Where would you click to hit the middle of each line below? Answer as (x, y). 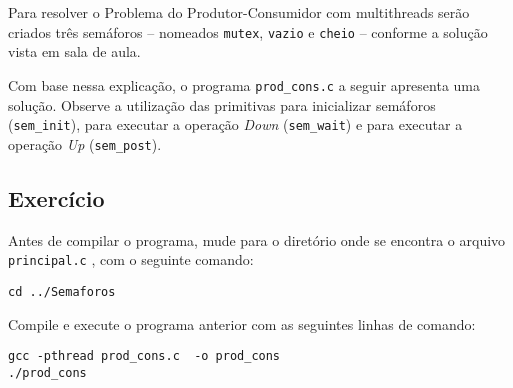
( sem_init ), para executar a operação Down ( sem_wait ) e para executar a (235, 124)
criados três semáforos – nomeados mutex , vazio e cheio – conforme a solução (248, 31)
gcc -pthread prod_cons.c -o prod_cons (144, 356)
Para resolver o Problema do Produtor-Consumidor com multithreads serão (239, 12)
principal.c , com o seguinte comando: (131, 259)
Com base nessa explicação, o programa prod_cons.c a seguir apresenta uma (244, 84)
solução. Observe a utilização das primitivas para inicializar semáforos (222, 104)
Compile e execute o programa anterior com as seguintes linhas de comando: (242, 323)
